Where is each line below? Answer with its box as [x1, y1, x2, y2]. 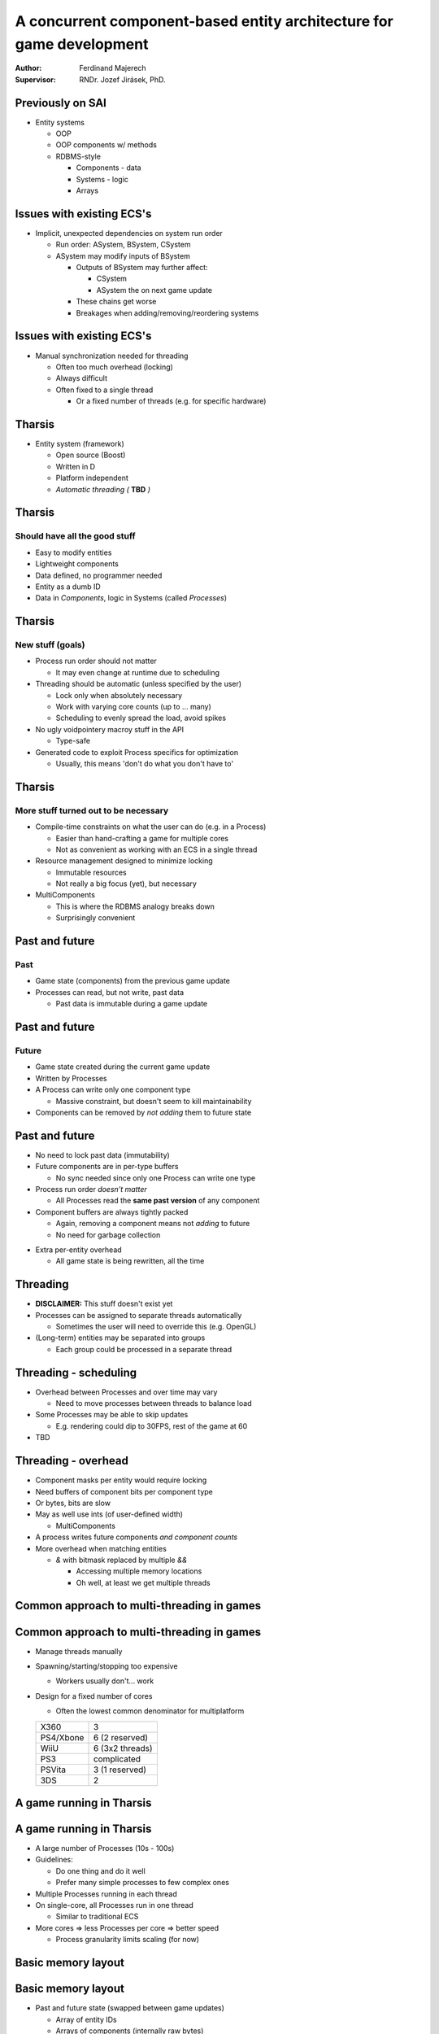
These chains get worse [76, 297, 157, 307]
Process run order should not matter [35, 656, 158, 666]
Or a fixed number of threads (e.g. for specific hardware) [76, 396, 267, 406]
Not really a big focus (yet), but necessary [55, 879, 197, 888]
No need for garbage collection [55, 1229, 161, 1240]
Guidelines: [35, 1855, 73, 1865]
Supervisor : [15, 74, 56, 85]
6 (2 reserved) [93, 1731, 149, 1743]
